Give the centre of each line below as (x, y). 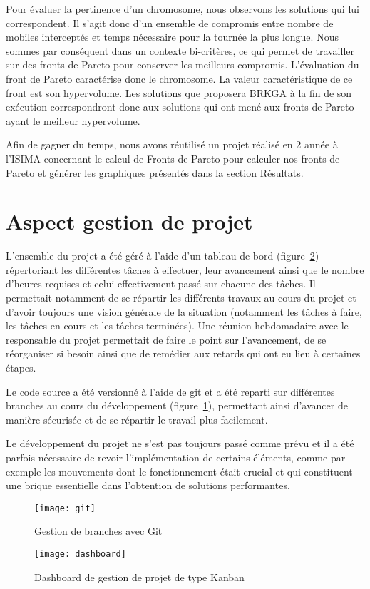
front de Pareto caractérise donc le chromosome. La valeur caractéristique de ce (179, 78)
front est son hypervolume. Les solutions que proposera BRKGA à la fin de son (179, 92)
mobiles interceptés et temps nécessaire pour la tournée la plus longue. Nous (172, 37)
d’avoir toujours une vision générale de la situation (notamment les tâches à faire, (184, 311)
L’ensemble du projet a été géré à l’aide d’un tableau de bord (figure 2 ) (163, 256)
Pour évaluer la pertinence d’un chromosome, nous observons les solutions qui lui (183, 9)
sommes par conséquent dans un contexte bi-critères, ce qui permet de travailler (180, 50)
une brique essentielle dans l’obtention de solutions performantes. (148, 485)
